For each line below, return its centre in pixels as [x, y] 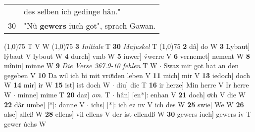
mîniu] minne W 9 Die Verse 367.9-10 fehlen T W [81, 66]
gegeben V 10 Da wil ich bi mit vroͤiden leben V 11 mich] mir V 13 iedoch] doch [127, 75]
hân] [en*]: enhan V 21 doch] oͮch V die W [181, 94]
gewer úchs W [25, 123]
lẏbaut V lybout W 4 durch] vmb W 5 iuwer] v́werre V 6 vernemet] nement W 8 [127, 56]
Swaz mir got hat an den [201, 66]
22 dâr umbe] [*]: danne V [44, 104]
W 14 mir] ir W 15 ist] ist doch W [57, 85]
